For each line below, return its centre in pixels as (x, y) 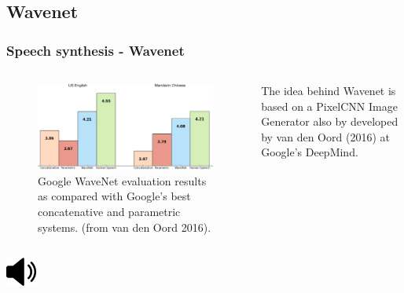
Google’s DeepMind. (310, 152)
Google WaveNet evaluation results (122, 180)
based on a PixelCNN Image (329, 106)
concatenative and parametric (109, 212)
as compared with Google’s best (114, 196)
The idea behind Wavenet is (329, 90)
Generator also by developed (330, 121)
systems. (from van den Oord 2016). (125, 227)
